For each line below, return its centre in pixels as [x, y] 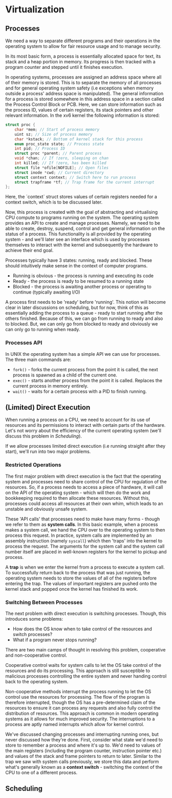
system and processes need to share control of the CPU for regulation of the [86, 481]
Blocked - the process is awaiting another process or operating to [82, 287]
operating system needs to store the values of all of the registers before [81, 578]
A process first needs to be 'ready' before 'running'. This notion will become [86, 302]
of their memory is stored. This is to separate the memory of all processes [83, 83]
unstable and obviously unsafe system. [47, 509]
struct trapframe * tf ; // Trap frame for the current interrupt [84, 182]
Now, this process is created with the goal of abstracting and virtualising [81, 212]
